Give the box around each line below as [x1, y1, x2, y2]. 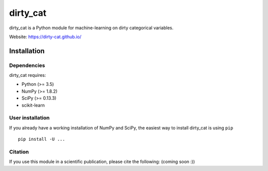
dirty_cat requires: [9, 72, 47, 78]
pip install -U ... [18, 136, 66, 142]
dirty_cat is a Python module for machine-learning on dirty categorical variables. [9, 25, 174, 31]
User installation [9, 114, 50, 121]
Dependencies [9, 62, 46, 69]
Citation [9, 148, 29, 155]
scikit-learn [21, 102, 45, 108]
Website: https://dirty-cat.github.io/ [9, 34, 81, 40]
